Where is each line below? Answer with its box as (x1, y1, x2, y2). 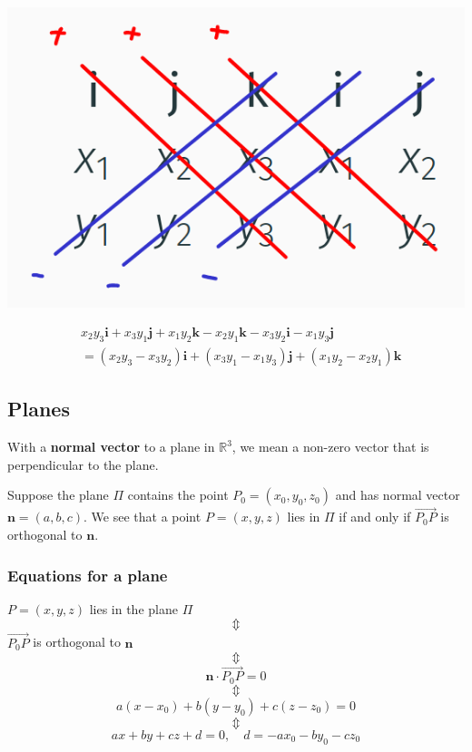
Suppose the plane (7, 485, 109, 504)
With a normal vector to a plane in (7, 437, 215, 456)
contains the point (127, 485, 229, 504)
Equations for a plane (7, 563, 168, 586)
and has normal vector (335, 485, 460, 504)
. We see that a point (84, 507, 202, 526)
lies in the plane (89, 599, 178, 618)
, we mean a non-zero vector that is (231, 437, 429, 456)
